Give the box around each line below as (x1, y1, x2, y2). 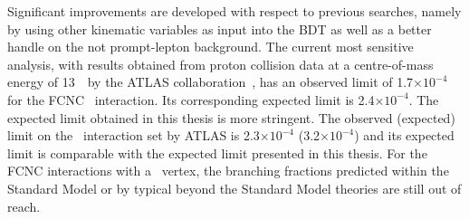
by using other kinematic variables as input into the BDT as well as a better (7, 19, 432, 38)
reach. (7, 196, 41, 215)
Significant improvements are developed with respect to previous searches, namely (7, 2, 462, 20)
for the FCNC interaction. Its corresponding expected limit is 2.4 (7, 90, 375, 109)
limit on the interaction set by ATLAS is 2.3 (7, 126, 260, 145)
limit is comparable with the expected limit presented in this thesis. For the (7, 143, 427, 162)
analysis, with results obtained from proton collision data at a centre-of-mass (7, 54, 434, 73)
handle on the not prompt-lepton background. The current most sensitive (7, 37, 414, 56)
